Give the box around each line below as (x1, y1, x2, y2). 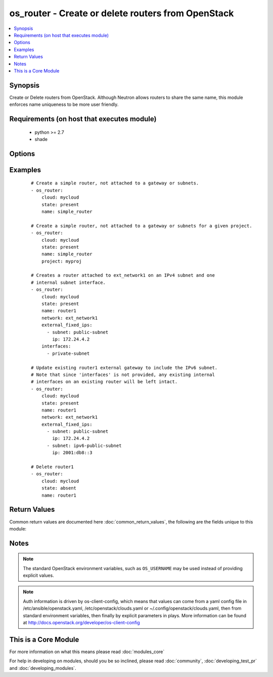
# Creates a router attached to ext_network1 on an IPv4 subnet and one (31, 273, 215, 278)
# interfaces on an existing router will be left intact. (31, 379, 178, 385)
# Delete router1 (31, 464, 74, 470)
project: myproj (41, 258, 82, 264)
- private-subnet (47, 350, 90, 356)
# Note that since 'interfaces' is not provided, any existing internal (31, 371, 215, 378)
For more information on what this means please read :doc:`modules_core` (9, 649, 165, 655)
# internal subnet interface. (31, 279, 106, 285)
